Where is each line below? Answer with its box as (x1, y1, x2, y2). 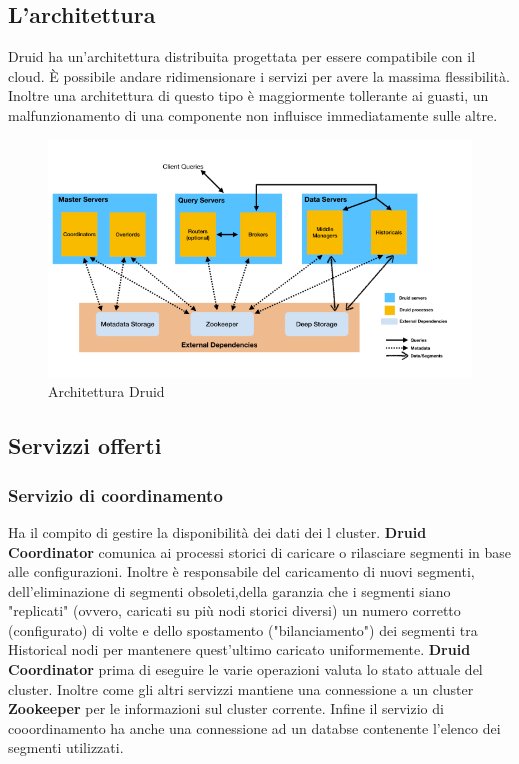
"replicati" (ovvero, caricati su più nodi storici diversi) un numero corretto (8, 600, 461, 621)
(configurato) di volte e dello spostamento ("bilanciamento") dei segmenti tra (8, 619, 478, 640)
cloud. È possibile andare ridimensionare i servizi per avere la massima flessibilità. (8, 65, 510, 86)
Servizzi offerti (8, 430, 162, 461)
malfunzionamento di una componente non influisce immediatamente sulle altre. (8, 104, 498, 125)
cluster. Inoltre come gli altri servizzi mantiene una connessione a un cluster (8, 678, 474, 699)
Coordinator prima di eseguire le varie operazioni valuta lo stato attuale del (8, 659, 483, 680)
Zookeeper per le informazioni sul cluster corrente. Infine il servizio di (8, 698, 444, 719)
